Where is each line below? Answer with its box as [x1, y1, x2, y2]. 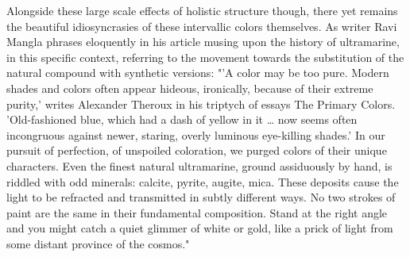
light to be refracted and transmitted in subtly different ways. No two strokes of [6, 189, 396, 205]
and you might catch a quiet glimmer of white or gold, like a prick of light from [6, 220, 393, 236]
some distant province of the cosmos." [6, 235, 190, 251]
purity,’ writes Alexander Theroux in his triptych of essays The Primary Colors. [6, 95, 396, 112]
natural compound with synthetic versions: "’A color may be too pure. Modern [6, 64, 389, 81]
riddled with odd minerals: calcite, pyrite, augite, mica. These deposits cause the [6, 173, 399, 190]
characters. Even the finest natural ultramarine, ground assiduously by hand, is [6, 157, 393, 174]
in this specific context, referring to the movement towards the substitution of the [6, 48, 404, 65]
